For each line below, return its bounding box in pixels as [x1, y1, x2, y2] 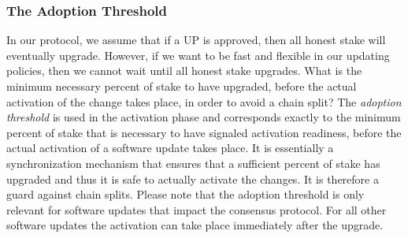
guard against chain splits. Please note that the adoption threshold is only [6, 186, 365, 203]
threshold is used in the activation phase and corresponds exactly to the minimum [6, 109, 401, 125]
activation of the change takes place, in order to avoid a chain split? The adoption [6, 93, 402, 110]
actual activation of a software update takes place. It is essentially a [6, 139, 334, 156]
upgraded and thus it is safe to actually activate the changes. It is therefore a [6, 170, 379, 187]
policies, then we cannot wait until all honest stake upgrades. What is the [6, 62, 362, 79]
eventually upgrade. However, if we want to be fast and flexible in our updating [6, 46, 390, 63]
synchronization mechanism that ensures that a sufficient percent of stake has [6, 154, 380, 171]
